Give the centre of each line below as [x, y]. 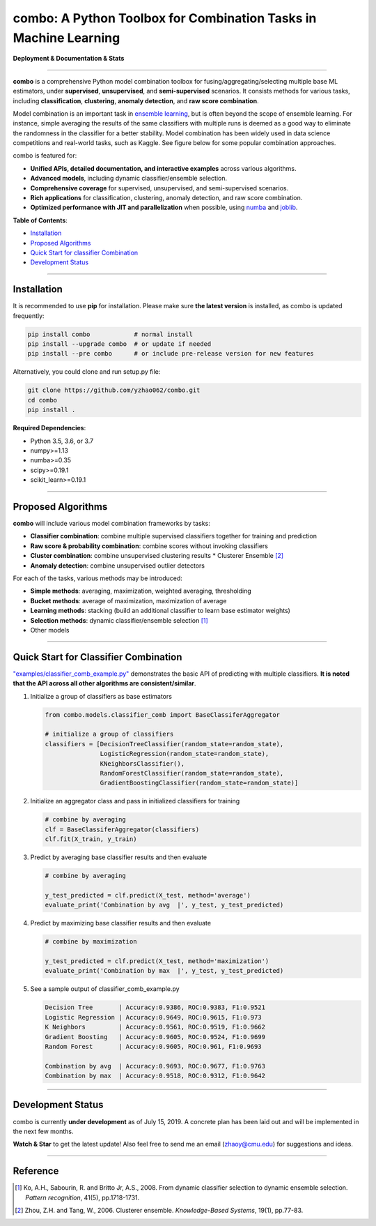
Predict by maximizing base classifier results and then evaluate [121, 923]
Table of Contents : [40, 220]
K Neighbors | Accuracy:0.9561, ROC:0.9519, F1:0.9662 [155, 1027]
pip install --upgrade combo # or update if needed [119, 344]
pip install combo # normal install [110, 334]
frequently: [29, 316]
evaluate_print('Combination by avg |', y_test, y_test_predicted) [164, 905]
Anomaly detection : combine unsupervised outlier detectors [118, 566]
